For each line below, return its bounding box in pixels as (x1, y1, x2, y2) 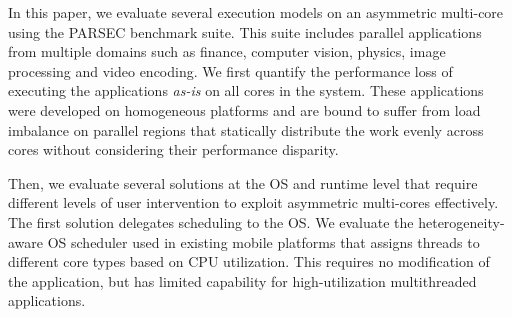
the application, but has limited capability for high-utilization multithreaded (8, 270, 477, 291)
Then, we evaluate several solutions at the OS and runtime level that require (8, 172, 478, 193)
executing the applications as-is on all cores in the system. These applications (8, 80, 484, 101)
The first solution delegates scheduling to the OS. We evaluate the (8, 211, 414, 232)
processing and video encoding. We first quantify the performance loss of (8, 60, 453, 81)
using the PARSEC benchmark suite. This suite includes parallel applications (8, 21, 482, 42)
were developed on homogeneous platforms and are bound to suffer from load (8, 99, 481, 120)
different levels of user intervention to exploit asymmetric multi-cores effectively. (8, 192, 499, 213)
